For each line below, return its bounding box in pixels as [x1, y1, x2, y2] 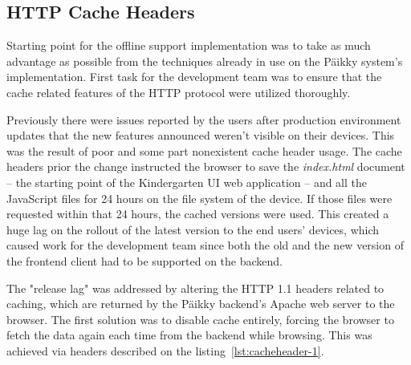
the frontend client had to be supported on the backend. [6, 252, 283, 269]
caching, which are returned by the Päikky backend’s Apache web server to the [6, 295, 395, 312]
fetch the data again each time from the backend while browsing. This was [6, 326, 372, 343]
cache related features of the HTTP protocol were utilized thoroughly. [6, 83, 351, 100]
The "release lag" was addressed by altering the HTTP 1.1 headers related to [6, 279, 385, 296]
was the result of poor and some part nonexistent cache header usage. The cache [6, 142, 402, 159]
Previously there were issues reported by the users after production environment [6, 111, 401, 128]
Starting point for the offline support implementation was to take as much [6, 37, 371, 54]
